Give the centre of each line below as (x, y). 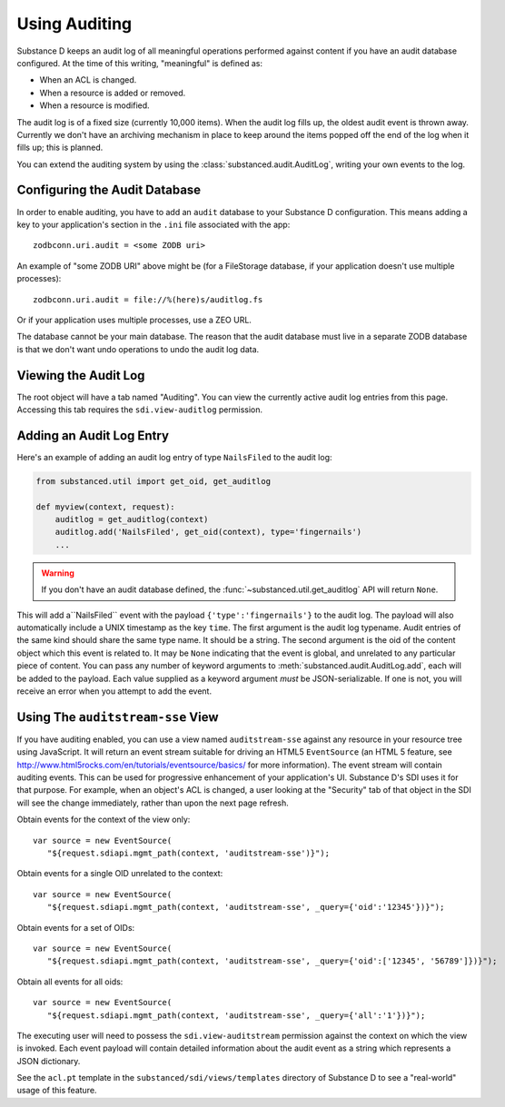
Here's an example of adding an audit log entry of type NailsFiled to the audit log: (174, 457)
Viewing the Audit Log (81, 376)
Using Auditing (74, 24)
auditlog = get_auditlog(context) (132, 519)
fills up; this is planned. (60, 148)
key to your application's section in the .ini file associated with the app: (153, 224)
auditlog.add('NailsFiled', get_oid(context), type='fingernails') (208, 532)
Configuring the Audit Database (109, 190)
